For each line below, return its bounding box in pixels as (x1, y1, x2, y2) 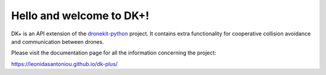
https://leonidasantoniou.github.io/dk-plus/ (11, 60, 118, 67)
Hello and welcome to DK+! (11, 9, 150, 22)
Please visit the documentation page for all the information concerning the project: (11, 49, 217, 56)
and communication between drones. (11, 38, 104, 45)
